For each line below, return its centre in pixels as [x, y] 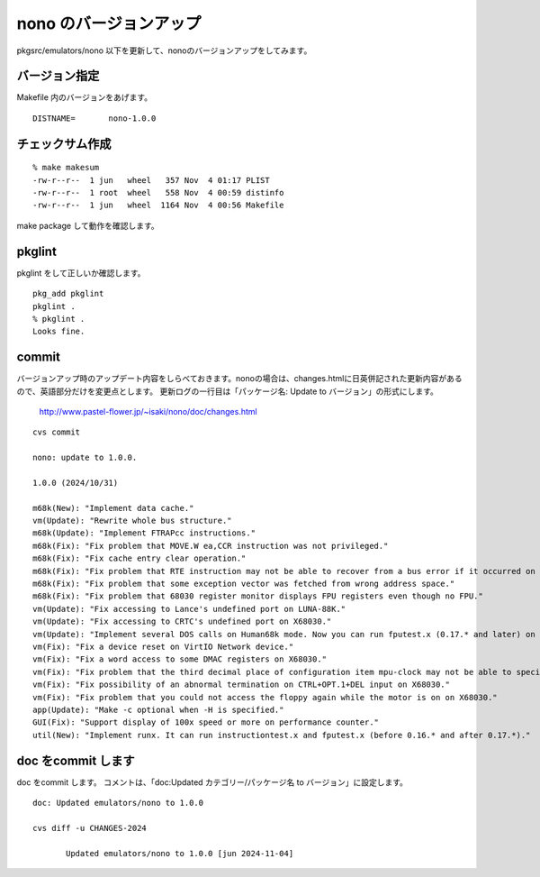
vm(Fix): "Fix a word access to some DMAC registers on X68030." [180, 659]
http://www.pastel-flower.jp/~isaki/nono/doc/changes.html [148, 411]
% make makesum [66, 168]
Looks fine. [59, 332]
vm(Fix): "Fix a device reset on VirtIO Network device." [163, 647]
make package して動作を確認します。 [88, 225]
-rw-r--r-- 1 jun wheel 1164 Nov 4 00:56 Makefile [158, 206]
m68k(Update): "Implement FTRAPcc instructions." [144, 533]
